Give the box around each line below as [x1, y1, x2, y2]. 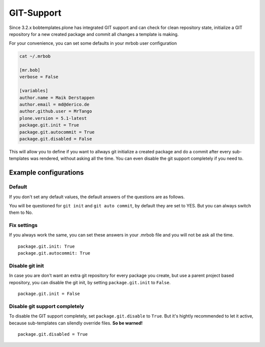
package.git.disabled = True [18, 332, 88, 337]
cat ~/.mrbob [19, 54, 51, 59]
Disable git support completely [9, 303, 84, 310]
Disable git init [9, 262, 44, 269]
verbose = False [19, 74, 59, 80]
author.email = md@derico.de [19, 102, 90, 108]
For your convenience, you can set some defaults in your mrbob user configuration [9, 40, 177, 46]
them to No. [9, 209, 33, 216]
